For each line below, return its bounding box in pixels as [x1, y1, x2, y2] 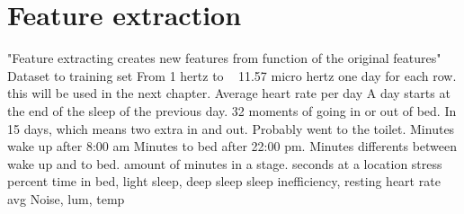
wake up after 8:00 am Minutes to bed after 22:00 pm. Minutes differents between [7, 137, 458, 156]
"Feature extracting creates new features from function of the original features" [7, 49, 442, 67]
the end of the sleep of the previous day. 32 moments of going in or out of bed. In [7, 101, 457, 120]
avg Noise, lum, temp [7, 189, 125, 208]
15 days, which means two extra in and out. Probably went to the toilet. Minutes [7, 119, 455, 138]
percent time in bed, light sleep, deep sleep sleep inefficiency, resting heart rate [7, 172, 441, 191]
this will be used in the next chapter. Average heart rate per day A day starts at [7, 84, 451, 103]
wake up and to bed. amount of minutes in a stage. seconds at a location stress [7, 154, 442, 173]
